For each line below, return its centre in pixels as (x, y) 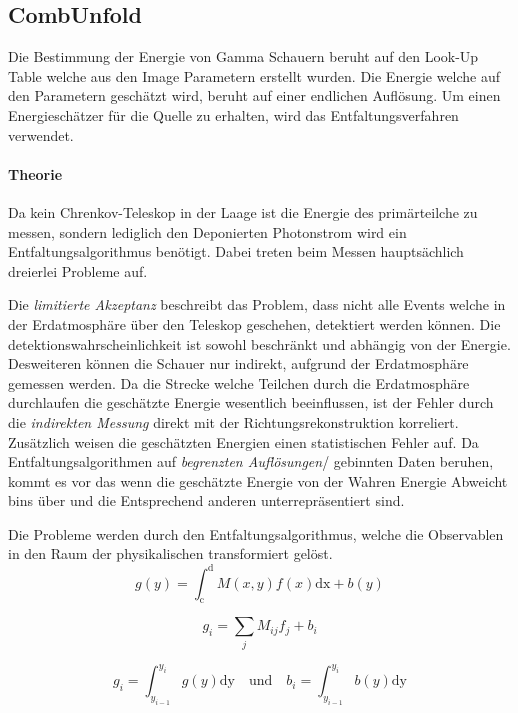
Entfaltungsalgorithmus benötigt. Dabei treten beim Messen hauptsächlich (236, 251)
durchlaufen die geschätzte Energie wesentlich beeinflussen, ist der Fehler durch (251, 402)
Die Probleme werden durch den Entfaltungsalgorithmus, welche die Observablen (256, 533)
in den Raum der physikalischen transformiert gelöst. (170, 553)
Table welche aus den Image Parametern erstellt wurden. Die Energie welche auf (254, 75)
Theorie (35, 173)
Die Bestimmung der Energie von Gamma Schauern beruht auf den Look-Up (243, 56)
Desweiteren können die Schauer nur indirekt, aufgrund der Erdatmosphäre (238, 363)
